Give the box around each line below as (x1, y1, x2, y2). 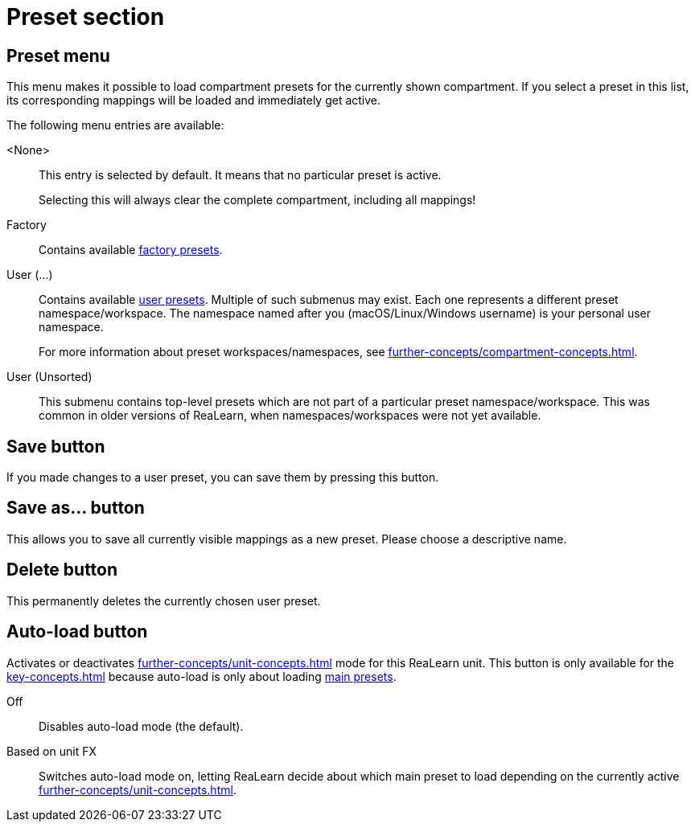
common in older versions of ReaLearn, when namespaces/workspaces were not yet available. (39, 408, 541, 423)
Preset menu (6, 45, 110, 66)
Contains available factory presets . (39, 243, 223, 257)
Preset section (6, 3, 165, 31)
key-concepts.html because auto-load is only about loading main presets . (6, 669, 397, 683)
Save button (6, 436, 105, 457)
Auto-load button (6, 621, 148, 642)
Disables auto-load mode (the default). (39, 719, 244, 733)
